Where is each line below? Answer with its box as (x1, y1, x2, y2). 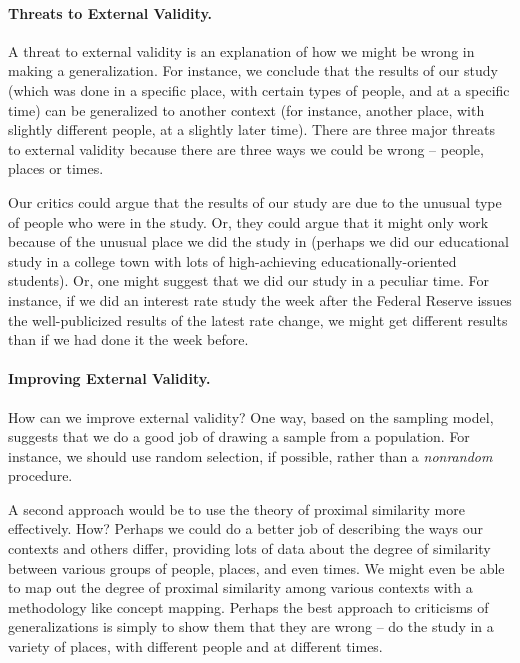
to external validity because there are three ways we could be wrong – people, (8, 138, 484, 159)
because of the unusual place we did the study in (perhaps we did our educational (8, 231, 509, 252)
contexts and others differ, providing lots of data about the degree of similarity (8, 538, 491, 559)
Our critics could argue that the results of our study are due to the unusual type (8, 191, 502, 212)
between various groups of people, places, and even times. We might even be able (8, 557, 505, 578)
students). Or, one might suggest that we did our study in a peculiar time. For (8, 270, 490, 291)
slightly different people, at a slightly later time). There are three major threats (8, 119, 495, 140)
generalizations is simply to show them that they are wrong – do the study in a (8, 616, 494, 637)
